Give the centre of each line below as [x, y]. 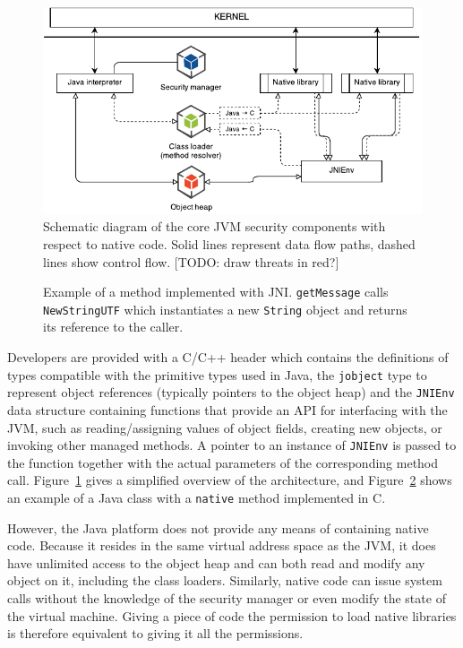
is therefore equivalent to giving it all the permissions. [155, 633]
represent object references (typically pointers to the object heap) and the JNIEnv [231, 392]
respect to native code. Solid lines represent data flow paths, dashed [229, 243]
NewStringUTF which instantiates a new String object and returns [225, 309]
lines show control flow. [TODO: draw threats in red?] [191, 261]
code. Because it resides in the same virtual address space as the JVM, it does [222, 545]
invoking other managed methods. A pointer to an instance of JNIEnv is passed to [232, 445]
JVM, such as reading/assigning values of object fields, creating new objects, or [225, 427]
